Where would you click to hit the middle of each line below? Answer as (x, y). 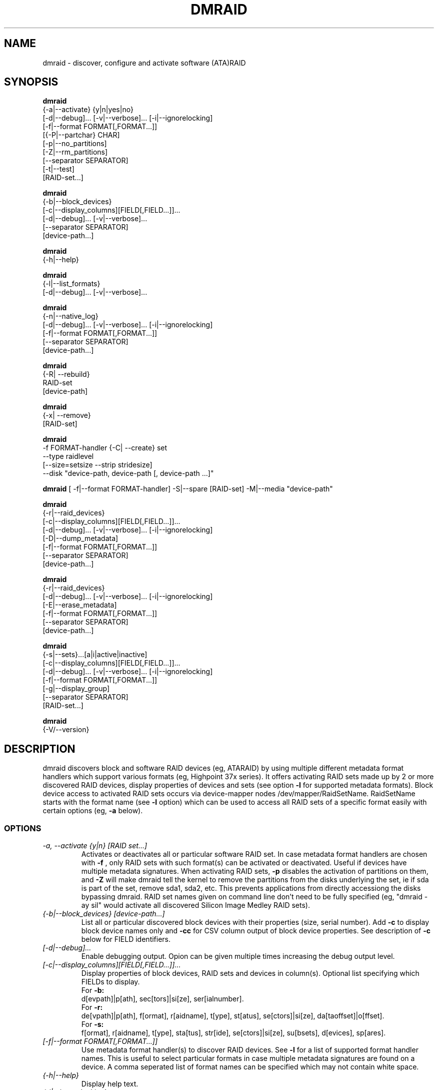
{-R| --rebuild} (66, 374)
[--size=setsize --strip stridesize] (97, 465)
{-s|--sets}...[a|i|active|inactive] (95, 655)
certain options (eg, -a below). (93, 811)
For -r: (92, 1007)
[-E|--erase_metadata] (80, 605)
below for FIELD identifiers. (126, 939)
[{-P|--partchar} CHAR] (81, 135)
